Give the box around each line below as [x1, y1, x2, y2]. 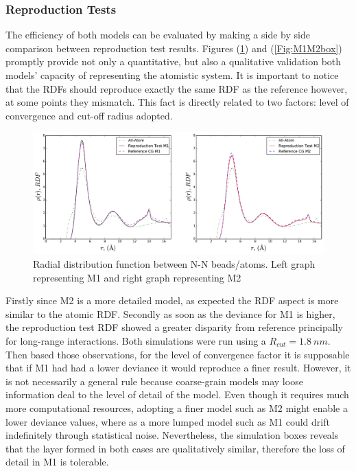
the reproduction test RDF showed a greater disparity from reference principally [5, 320, 343, 334]
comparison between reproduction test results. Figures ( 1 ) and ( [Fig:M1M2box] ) [5, 41, 342, 55]
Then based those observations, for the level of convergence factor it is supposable [5, 347, 350, 361]
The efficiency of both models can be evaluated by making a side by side [5, 27, 310, 42]
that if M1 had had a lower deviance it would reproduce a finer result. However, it [5, 360, 351, 375]
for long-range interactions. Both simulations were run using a [5, 333, 266, 347]
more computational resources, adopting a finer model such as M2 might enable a [5, 400, 348, 415]
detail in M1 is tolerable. [5, 455, 109, 469]
